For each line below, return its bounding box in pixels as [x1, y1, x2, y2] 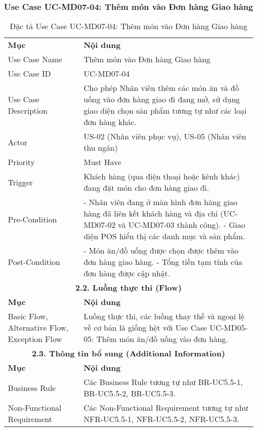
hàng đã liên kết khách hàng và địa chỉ [84, 208, 218, 219]
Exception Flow [8, 333, 62, 345]
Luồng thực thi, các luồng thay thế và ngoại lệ [84, 310, 245, 322]
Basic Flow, [8, 310, 48, 322]
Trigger [8, 176, 33, 188]
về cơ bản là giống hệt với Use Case [84, 322, 207, 334]
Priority [8, 156, 35, 168]
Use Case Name [8, 53, 62, 65]
